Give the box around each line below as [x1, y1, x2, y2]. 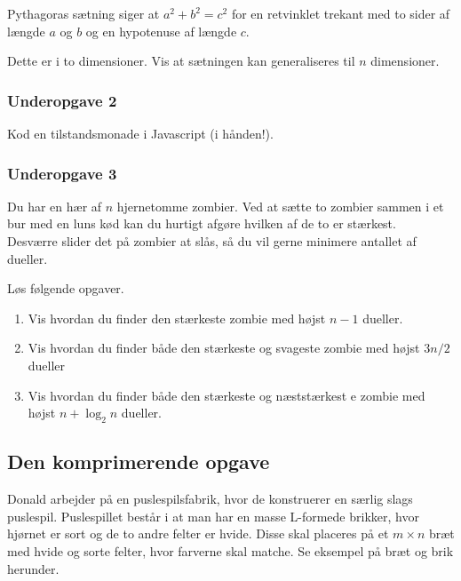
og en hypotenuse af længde [85, 21, 237, 40]
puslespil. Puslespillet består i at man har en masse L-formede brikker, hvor [7, 506, 419, 525]
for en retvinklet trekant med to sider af [231, 4, 450, 22]
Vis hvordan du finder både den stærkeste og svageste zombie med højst [28, 338, 420, 357]
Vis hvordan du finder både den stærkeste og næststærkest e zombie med [28, 386, 425, 404]
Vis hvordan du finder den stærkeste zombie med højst [28, 308, 326, 327]
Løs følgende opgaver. [7, 279, 124, 298]
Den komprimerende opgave [7, 448, 270, 475]
